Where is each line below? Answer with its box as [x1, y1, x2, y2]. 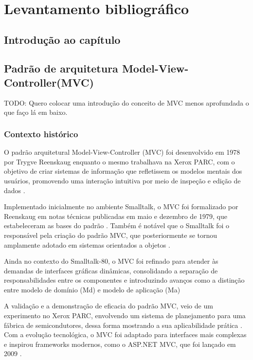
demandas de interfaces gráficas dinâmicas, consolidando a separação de [4, 265, 218, 275]
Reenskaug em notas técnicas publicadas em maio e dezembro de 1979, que [4, 211, 227, 221]
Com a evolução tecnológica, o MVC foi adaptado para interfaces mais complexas [4, 329, 247, 340]
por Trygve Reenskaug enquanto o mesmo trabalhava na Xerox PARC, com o [4, 156, 235, 166]
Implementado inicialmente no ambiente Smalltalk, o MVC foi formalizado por [4, 201, 238, 212]
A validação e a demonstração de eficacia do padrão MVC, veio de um [4, 301, 213, 311]
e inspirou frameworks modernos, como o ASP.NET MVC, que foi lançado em [4, 339, 236, 349]
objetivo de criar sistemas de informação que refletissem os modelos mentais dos [4, 166, 242, 176]
